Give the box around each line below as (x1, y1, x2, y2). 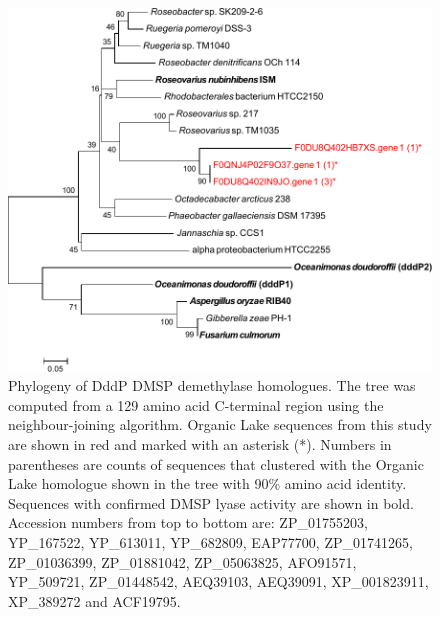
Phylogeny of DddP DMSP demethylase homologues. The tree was (8, 375, 416, 396)
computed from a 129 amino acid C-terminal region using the (8, 394, 384, 415)
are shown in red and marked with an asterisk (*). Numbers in (8, 434, 392, 455)
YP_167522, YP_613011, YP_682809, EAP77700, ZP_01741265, (8, 532, 413, 553)
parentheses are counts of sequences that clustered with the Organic (8, 453, 424, 474)
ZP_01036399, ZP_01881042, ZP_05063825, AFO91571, (8, 551, 357, 572)
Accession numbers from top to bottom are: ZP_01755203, (8, 512, 368, 533)
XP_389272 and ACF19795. (8, 590, 181, 611)
